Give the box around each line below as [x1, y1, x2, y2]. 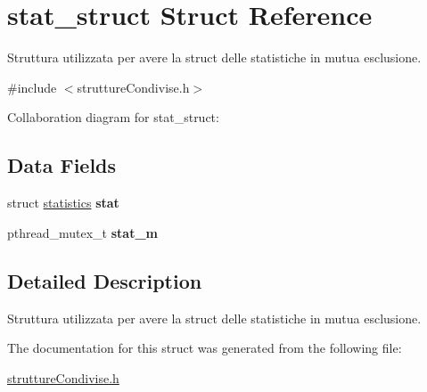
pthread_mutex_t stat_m [7, 223, 158, 241]
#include [7, 78, 57, 96]
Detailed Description [7, 266, 202, 294]
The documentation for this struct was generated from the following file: [7, 339, 402, 357]
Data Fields [7, 151, 117, 179]
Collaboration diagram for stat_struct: [7, 108, 219, 127]
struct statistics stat [7, 193, 119, 212]
